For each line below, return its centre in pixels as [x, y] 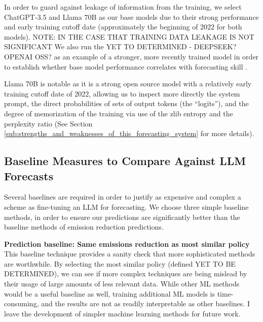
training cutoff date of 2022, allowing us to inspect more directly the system [122, 93]
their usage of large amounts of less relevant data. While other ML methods [122, 284]
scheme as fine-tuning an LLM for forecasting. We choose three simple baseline [126, 206]
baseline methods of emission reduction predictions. [84, 227]
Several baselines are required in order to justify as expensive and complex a [123, 197]
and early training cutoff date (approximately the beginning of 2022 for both [123, 27]
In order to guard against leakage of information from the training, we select [123, 7]
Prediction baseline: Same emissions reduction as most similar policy [127, 244]
